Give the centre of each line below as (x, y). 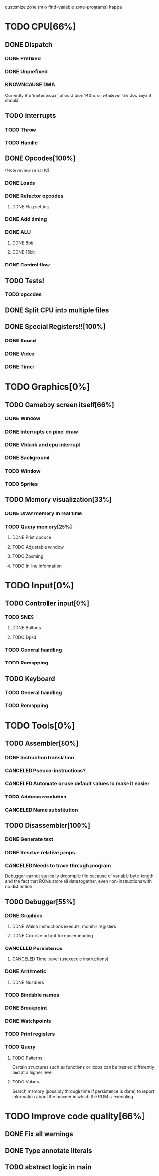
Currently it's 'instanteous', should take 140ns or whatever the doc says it (78, 95)
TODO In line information (37, 566)
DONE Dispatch (29, 45)
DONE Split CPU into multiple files (57, 310)
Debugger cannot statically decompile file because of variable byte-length (79, 876)
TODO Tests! (25, 280)
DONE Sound (21, 341)
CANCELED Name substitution (41, 810)
